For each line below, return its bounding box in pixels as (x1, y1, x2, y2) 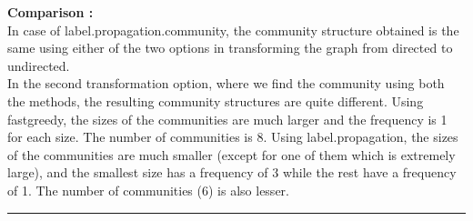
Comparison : (7, 3, 94, 21)
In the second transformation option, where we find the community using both (7, 74, 445, 93)
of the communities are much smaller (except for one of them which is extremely (7, 145, 456, 164)
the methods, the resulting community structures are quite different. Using (7, 91, 424, 110)
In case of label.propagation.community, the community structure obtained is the (7, 20, 459, 39)
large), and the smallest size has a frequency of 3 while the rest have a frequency (7, 163, 457, 182)
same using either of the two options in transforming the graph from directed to (7, 38, 453, 57)
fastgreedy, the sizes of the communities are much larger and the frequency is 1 (7, 109, 448, 128)
